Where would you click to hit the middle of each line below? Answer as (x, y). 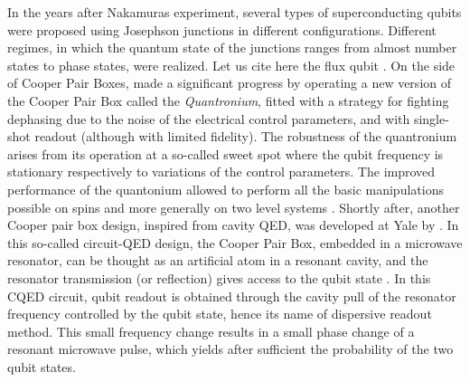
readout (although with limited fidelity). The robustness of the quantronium (246, 136)
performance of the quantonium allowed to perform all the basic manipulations (226, 189)
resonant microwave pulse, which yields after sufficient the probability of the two (230, 349)
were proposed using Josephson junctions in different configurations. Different (222, 29)
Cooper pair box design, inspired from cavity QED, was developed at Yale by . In (233, 225)
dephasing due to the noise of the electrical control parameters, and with (209, 118)
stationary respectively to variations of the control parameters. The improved (221, 172)
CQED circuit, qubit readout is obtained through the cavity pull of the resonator (232, 296)
